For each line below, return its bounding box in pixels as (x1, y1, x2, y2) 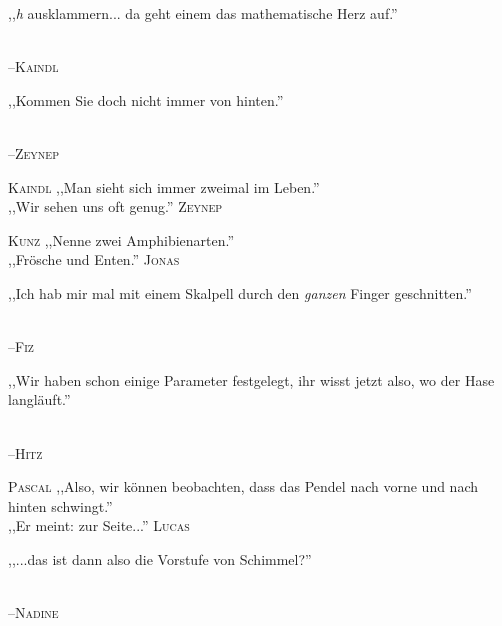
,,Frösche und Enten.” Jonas (8, 249, 180, 270)
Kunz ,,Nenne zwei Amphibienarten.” (8, 229, 235, 250)
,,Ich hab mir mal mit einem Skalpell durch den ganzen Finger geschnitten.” (8, 282, 472, 303)
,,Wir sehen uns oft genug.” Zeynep (8, 196, 223, 217)
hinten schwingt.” (8, 495, 113, 516)
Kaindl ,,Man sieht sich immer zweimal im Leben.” (8, 176, 320, 197)
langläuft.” (8, 389, 71, 410)
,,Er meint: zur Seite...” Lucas (8, 515, 190, 536)
